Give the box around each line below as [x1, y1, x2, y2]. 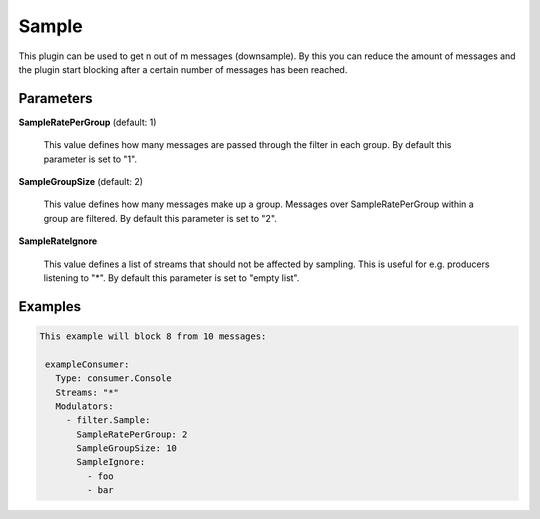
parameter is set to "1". [43, 153, 138, 165]
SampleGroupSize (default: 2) [18, 176, 144, 188]
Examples [18, 298, 82, 315]
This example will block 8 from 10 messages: [39, 330, 267, 342]
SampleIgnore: [76, 456, 146, 468]
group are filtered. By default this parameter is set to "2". [43, 212, 277, 224]
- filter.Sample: [65, 415, 151, 426]
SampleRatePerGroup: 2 [76, 428, 188, 440]
